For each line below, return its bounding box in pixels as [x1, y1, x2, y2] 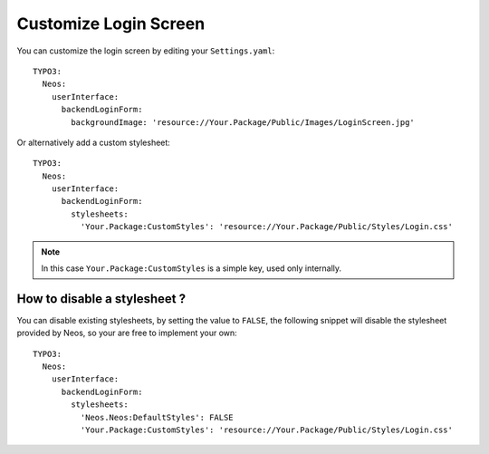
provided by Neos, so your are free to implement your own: [16, 327, 237, 339]
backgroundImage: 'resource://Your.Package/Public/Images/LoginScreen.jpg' [71, 117, 416, 127]
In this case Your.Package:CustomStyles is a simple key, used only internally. [41, 263, 342, 274]
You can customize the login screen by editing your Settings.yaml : [16, 45, 275, 56]
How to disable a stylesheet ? [16, 291, 186, 306]
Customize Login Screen [16, 14, 206, 34]
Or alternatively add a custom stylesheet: [16, 137, 171, 148]
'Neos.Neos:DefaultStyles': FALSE [80, 412, 235, 422]
